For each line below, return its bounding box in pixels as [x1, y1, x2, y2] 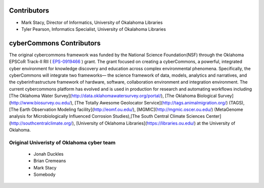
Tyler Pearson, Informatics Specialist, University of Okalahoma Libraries [21, 26, 166, 32]
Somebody [33, 171, 56, 178]
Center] [206, 113, 221, 119]
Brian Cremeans [33, 158, 66, 164]
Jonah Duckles [33, 151, 64, 157]
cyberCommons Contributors [9, 39, 101, 47]
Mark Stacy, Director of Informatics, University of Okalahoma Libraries [21, 20, 163, 25]
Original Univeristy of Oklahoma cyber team [9, 139, 116, 146]
